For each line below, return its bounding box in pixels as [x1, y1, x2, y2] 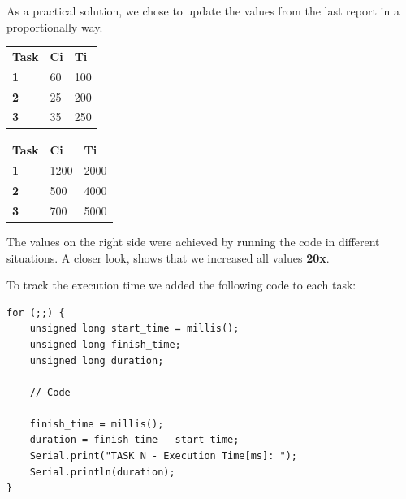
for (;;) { [6, 306, 65, 319]
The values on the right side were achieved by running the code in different [6, 232, 380, 249]
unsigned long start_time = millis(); [29, 323, 240, 335]
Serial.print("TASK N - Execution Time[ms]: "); [29, 450, 297, 462]
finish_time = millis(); [29, 418, 164, 430]
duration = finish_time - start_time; [29, 434, 240, 446]
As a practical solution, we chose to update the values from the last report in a [6, 2, 400, 19]
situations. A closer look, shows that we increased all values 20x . [6, 249, 330, 266]
